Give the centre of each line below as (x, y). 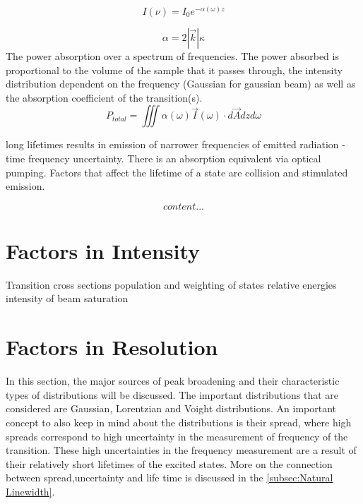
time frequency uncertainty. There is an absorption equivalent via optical (163, 158)
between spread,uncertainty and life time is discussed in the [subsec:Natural (169, 478)
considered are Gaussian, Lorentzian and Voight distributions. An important (171, 408)
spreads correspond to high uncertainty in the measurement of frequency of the (177, 436)
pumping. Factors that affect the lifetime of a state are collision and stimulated (177, 172)
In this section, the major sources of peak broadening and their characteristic (173, 381)
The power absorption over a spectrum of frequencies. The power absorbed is (172, 56)
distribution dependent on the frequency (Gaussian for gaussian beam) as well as (181, 84)
